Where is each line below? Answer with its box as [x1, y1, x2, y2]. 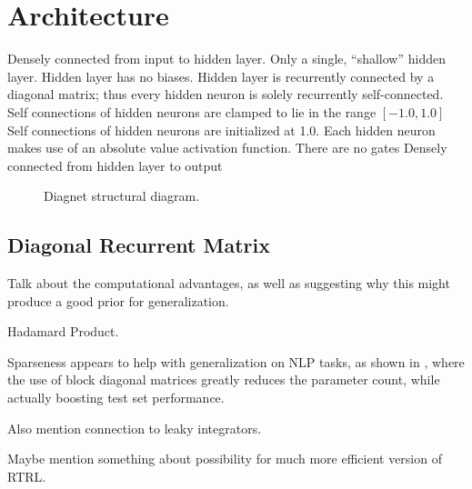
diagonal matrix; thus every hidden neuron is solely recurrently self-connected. [7, 85, 444, 104]
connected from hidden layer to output [7, 155, 223, 175]
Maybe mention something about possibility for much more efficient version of [7, 449, 442, 468]
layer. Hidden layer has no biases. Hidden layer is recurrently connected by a [7, 66, 435, 85]
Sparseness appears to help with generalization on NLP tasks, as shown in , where [7, 352, 465, 371]
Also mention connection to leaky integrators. [7, 418, 262, 437]
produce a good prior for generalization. [7, 291, 229, 310]
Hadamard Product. [7, 322, 119, 341]
